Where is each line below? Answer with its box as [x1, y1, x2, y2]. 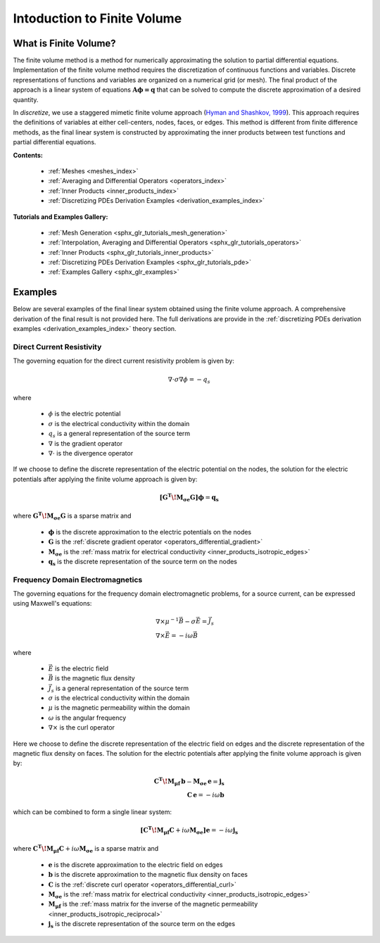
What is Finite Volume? [13, 37, 116, 49]
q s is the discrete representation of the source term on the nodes [48, 557, 238, 567]
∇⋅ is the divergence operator [48, 449, 134, 457]
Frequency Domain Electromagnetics [13, 575, 143, 585]
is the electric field [54, 664, 109, 673]
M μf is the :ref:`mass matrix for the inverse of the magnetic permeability [48, 900, 258, 910]
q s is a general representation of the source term [48, 430, 191, 439]
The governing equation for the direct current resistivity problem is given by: [13, 356, 235, 366]
